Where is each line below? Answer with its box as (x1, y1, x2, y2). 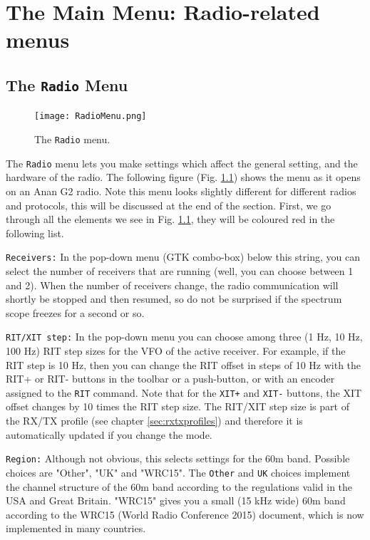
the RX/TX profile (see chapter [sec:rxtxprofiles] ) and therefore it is (6, 413, 303, 427)
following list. (6, 225, 64, 240)
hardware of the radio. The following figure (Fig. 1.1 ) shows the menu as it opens (6, 170, 361, 185)
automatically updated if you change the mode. (6, 427, 212, 442)
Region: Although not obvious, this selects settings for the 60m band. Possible (6, 451, 350, 466)
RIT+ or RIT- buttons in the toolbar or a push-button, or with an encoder (6, 371, 335, 386)
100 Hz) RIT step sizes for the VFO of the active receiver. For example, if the (6, 343, 346, 358)
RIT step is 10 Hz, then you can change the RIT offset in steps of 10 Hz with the (6, 357, 361, 372)
